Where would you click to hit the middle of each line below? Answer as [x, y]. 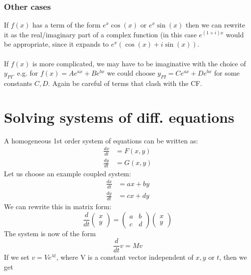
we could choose [131, 73]
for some [227, 73]
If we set [17, 257]
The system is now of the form [50, 233]
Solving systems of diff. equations [119, 117]
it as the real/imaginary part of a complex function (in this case [100, 34]
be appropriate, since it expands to [56, 44]
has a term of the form [67, 25]
